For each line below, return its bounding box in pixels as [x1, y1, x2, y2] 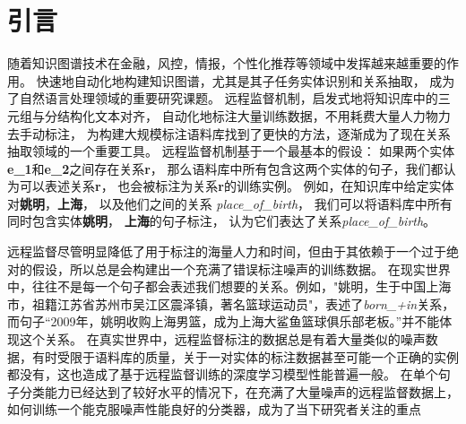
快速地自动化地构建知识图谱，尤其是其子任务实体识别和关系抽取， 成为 [36, 71, 455, 90]
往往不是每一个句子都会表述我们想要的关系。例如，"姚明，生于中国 [31, 277, 427, 296]
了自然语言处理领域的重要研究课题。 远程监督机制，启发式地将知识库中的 [7, 89, 438, 108]
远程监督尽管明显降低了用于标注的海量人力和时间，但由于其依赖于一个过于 [7, 242, 446, 261]
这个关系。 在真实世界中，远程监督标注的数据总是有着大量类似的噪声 [19, 330, 426, 349]
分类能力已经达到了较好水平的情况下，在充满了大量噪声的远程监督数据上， [19, 382, 459, 401]
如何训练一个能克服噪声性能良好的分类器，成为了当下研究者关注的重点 [7, 400, 421, 419]
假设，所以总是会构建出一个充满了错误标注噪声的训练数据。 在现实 [31, 259, 426, 278]
